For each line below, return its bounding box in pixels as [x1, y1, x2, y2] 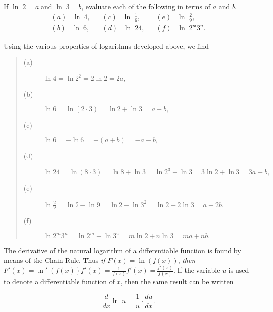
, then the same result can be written [120, 276, 234, 287]
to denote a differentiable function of [4, 276, 115, 287]
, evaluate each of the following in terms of [81, 1, 210, 11]
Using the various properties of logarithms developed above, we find [4, 40, 209, 51]
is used [228, 265, 249, 275]
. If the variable [173, 265, 220, 275]
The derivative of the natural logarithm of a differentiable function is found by [4, 245, 241, 256]
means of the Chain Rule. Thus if [4, 255, 105, 265]
